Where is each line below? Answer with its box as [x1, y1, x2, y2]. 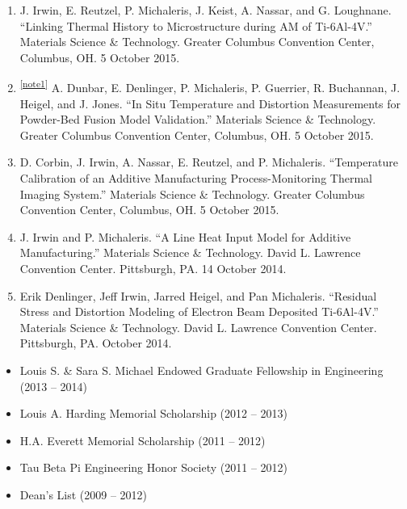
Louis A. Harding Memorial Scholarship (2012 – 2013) [19, 405, 287, 422]
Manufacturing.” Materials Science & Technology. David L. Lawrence [19, 244, 361, 261]
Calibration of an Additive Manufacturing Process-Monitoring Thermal [19, 170, 372, 186]
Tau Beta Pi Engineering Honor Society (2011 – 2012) [19, 459, 288, 476]
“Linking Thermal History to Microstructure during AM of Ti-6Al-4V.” [19, 17, 372, 34]
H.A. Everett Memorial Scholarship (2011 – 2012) [19, 431, 266, 448]
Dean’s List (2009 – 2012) [19, 486, 148, 503]
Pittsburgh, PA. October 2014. [19, 334, 172, 351]
